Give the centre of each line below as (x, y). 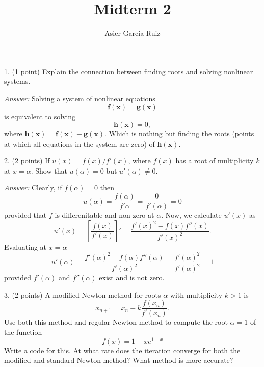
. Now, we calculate (191, 215)
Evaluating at (25, 247)
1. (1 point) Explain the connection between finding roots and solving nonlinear (129, 71)
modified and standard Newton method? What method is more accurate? (119, 360)
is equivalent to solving (40, 116)
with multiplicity (196, 294)
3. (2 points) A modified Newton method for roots (83, 294)
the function (23, 332)
